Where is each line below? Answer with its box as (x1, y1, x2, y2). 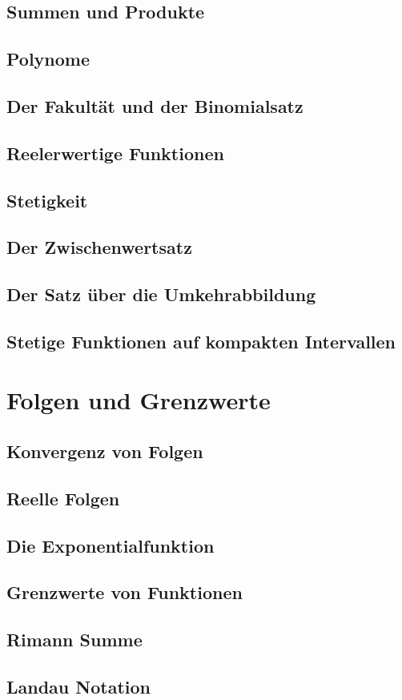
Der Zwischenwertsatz (6, 235, 192, 259)
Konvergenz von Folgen (6, 439, 203, 464)
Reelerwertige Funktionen (6, 140, 224, 165)
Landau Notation (6, 674, 151, 698)
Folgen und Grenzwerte (6, 384, 271, 416)
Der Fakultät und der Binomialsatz (6, 93, 304, 118)
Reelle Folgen (6, 485, 120, 510)
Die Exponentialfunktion (6, 533, 215, 557)
